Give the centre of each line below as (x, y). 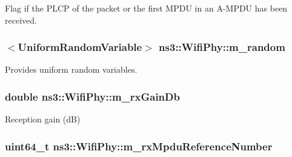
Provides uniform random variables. (71, 69)
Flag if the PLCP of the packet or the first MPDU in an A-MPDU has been (146, 8)
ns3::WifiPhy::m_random (222, 47)
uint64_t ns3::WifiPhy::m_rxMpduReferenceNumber (139, 146)
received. (21, 20)
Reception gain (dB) (43, 119)
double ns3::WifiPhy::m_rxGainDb (92, 96)
